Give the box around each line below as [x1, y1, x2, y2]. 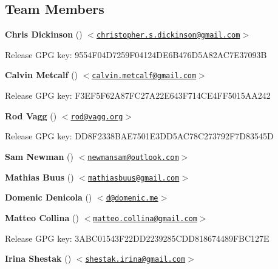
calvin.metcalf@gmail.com [92, 71, 197, 81]
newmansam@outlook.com [87, 153, 179, 162]
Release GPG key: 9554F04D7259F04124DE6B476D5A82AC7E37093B [5, 48, 267, 61]
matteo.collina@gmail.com [93, 214, 197, 223]
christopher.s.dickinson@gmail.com [97, 31, 240, 40]
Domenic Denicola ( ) [5, 191, 92, 204]
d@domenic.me [106, 194, 158, 203]
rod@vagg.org [70, 112, 123, 121]
